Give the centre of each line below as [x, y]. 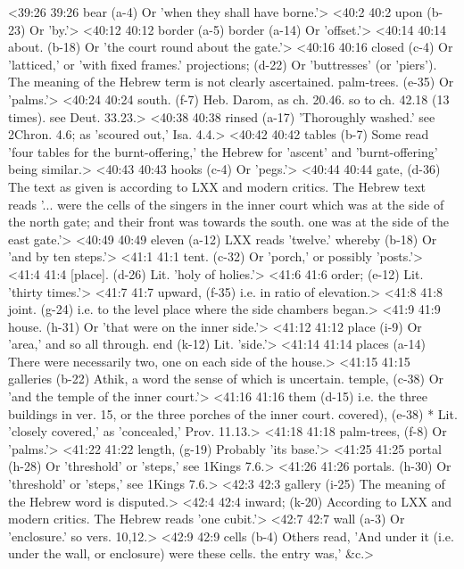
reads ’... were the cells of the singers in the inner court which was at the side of [226, 204]
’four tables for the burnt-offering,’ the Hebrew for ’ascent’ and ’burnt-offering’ [223, 151]
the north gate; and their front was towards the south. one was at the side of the [229, 222]
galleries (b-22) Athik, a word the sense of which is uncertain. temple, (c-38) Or [226, 379]
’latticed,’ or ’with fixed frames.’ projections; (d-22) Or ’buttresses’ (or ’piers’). [223, 64]
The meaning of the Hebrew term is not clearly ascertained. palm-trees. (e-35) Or [231, 82]
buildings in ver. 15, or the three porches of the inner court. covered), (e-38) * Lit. [233, 413]
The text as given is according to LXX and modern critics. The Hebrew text [217, 186]
